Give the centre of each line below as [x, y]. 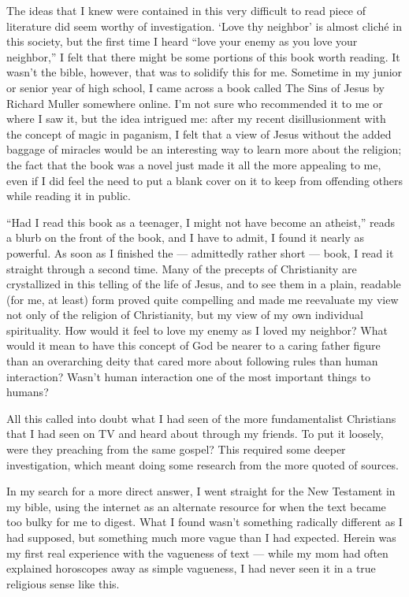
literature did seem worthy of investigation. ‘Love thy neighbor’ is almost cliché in [204, 26]
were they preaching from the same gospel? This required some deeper [176, 449]
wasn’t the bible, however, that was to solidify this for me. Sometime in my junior [204, 72]
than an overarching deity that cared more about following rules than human [192, 361]
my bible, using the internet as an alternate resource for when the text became [196, 506]
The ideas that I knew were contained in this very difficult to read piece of [186, 10]
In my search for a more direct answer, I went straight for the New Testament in [201, 491]
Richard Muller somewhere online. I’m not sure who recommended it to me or [195, 103]
